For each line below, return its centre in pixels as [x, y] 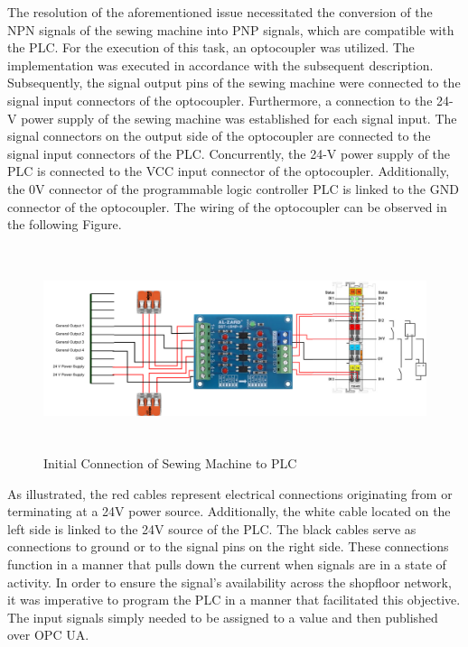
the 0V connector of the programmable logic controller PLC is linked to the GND [233, 188]
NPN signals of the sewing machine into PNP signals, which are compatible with [231, 29]
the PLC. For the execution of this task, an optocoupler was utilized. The [211, 47]
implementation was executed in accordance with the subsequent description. [220, 65]
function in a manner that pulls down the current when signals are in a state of [227, 564]
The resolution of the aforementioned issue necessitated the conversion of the [220, 12]
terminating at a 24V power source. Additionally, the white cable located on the [229, 511]
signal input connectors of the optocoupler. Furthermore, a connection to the [220, 100]
